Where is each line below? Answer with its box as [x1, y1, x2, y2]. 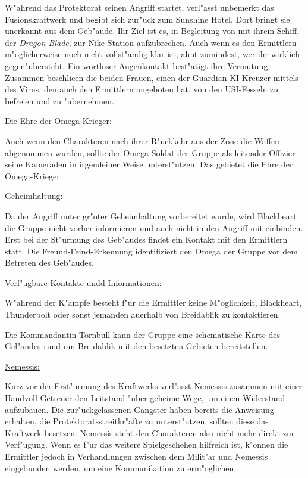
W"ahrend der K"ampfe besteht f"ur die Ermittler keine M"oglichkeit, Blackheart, [5, 296, 302, 309]
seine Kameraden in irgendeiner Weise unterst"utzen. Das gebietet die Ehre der [5, 158, 293, 170]
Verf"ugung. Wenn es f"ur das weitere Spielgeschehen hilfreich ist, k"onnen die [5, 438, 288, 451]
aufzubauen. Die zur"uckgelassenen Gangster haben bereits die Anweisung [5, 403, 274, 415]
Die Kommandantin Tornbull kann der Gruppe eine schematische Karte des [5, 328, 281, 340]
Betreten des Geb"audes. [5, 256, 94, 269]
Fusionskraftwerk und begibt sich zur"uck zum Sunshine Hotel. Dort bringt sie [5, 13, 290, 25]
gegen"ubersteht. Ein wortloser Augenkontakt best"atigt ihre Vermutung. [5, 59, 271, 72]
